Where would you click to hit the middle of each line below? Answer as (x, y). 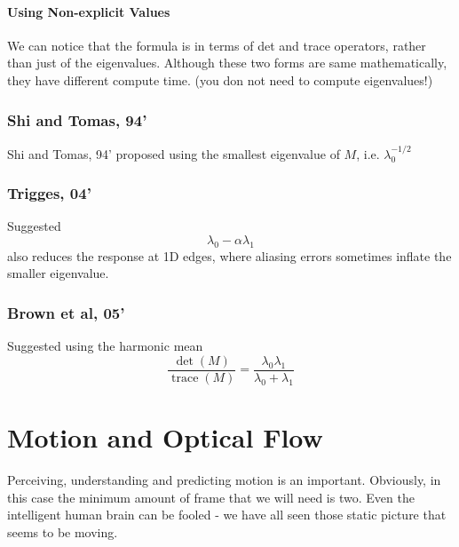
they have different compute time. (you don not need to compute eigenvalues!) (220, 79)
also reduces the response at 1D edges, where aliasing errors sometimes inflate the (229, 255)
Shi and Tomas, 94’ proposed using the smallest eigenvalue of (174, 153)
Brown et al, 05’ (66, 312)
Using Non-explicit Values (89, 11)
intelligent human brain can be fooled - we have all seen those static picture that (227, 515)
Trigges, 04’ (49, 193)
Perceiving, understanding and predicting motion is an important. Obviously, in (224, 480)
